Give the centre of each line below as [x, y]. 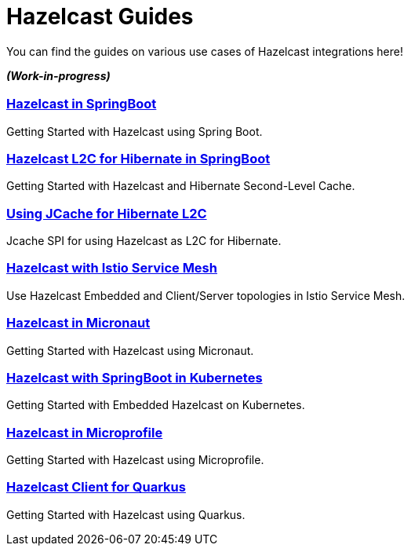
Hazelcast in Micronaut [78, 323]
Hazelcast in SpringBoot [82, 104]
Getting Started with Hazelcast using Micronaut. [130, 350]
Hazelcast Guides [100, 16]
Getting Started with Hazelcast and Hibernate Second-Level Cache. [181, 186]
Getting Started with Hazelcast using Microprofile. [135, 460]
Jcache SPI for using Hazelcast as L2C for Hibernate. [144, 241]
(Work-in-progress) [58, 75]
